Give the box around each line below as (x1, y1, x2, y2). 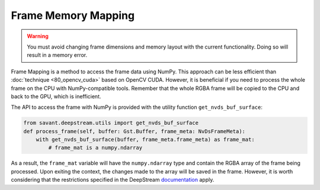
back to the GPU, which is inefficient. (11, 92, 101, 100)
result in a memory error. (27, 51, 88, 59)
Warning (27, 33, 49, 40)
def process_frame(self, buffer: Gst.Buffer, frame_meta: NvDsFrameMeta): (23, 128, 246, 134)
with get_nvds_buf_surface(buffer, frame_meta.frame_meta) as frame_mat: (36, 136, 255, 143)
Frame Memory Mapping (11, 9, 135, 22)
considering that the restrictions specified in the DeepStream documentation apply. (11, 176, 215, 183)
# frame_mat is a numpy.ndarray (48, 144, 142, 151)
